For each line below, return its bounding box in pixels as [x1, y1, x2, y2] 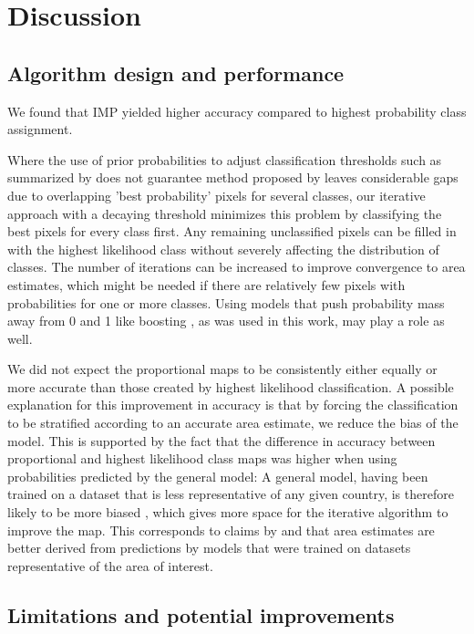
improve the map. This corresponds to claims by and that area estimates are [7, 520, 435, 539]
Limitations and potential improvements [7, 600, 395, 629]
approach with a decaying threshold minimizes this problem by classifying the [7, 203, 442, 223]
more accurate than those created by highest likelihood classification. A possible [7, 377, 454, 396]
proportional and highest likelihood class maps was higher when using [7, 449, 397, 468]
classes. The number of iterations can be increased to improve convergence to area [7, 257, 466, 276]
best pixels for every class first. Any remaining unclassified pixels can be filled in [7, 222, 457, 241]
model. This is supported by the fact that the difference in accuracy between [7, 431, 436, 450]
